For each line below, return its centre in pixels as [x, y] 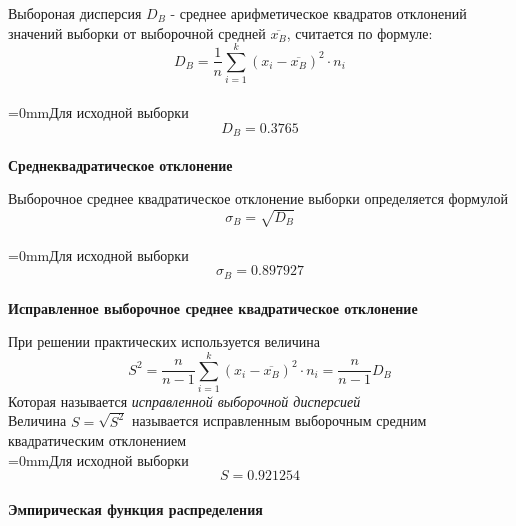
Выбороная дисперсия [75, 13]
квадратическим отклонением [97, 440]
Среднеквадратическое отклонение [120, 164]
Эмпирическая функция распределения [135, 509]
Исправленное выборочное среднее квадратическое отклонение [213, 307]
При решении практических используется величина [164, 341]
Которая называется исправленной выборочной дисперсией [184, 400]
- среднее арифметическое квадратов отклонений [318, 13]
